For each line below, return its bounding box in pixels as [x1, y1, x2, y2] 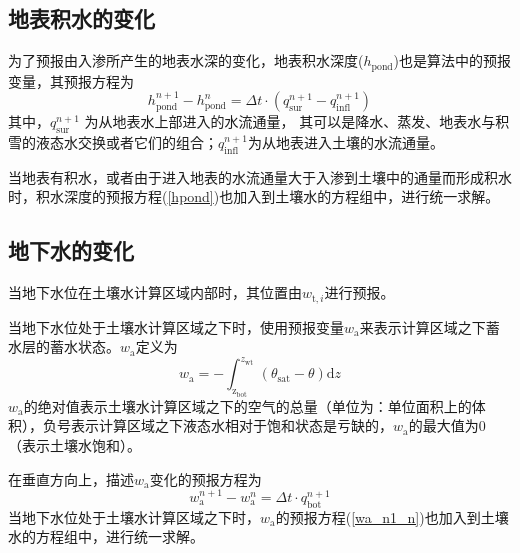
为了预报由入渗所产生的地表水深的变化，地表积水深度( [8, 50, 364, 71]
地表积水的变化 [8, 3, 155, 34]
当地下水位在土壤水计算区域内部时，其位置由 [8, 282, 302, 303]
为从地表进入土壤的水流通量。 [247, 132, 444, 153]
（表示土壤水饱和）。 [8, 435, 141, 455]
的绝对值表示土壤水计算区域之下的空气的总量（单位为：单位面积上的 [23, 395, 472, 416]
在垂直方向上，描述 [8, 468, 134, 489]
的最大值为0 [408, 415, 486, 436]
